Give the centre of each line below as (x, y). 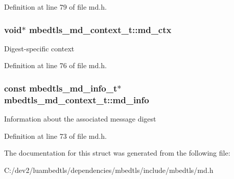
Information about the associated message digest (80, 119)
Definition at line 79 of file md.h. (55, 7)
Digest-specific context (39, 48)
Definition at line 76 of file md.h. (55, 65)
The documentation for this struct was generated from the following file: (117, 153)
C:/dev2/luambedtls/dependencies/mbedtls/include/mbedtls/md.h (109, 170)
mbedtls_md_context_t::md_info (77, 99)
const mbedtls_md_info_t (61, 88)
